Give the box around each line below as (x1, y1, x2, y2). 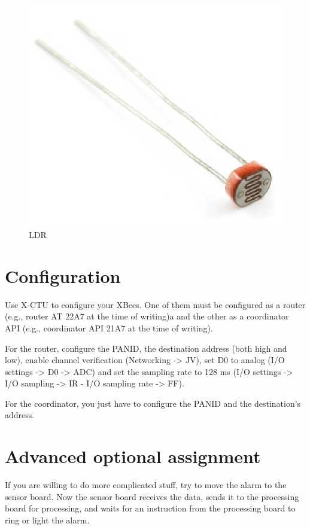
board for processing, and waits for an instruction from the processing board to (5, 502, 296, 514)
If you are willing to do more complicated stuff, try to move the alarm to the (5, 479, 287, 491)
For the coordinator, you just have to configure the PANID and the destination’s (5, 397, 301, 409)
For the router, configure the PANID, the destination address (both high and (5, 342, 287, 354)
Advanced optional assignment (5, 444, 261, 468)
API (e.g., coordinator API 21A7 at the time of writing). (5, 321, 213, 334)
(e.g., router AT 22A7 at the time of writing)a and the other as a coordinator (5, 310, 289, 322)
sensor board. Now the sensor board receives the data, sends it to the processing (5, 490, 299, 502)
